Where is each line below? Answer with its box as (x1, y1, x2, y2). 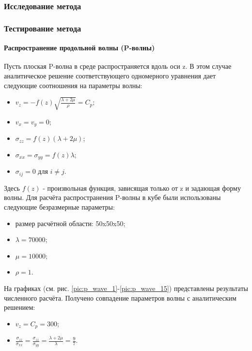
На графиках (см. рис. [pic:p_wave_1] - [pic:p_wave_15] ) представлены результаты (4, 283, 248, 293)
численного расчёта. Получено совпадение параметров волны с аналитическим (4, 292, 236, 303)
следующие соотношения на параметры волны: (4, 80, 142, 90)
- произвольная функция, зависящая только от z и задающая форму (43, 183, 241, 193)
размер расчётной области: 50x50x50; (15, 218, 126, 228)
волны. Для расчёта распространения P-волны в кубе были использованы (4, 192, 221, 202)
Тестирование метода (4, 22, 81, 34)
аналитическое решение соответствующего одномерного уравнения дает (4, 71, 216, 81)
